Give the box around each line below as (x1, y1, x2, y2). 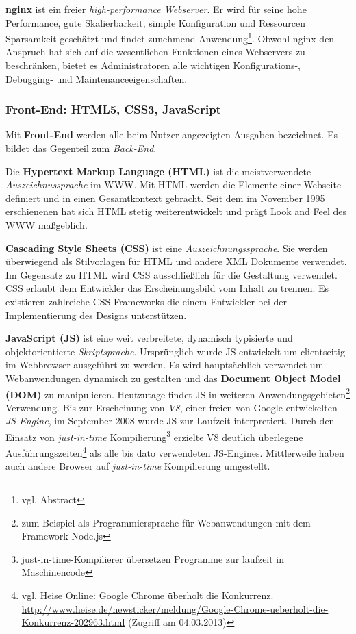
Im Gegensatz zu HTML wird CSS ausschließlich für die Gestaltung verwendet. (5, 267, 338, 281)
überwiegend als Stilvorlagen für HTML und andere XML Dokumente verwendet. (5, 254, 347, 268)
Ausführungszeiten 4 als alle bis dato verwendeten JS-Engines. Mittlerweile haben (5, 444, 344, 459)
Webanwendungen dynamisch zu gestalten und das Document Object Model (5, 370, 341, 385)
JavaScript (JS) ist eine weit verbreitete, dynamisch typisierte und (5, 331, 293, 345)
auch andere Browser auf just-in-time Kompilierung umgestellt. (5, 459, 270, 473)
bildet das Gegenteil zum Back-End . (5, 141, 157, 155)
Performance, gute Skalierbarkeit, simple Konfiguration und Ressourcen (5, 15, 306, 29)
